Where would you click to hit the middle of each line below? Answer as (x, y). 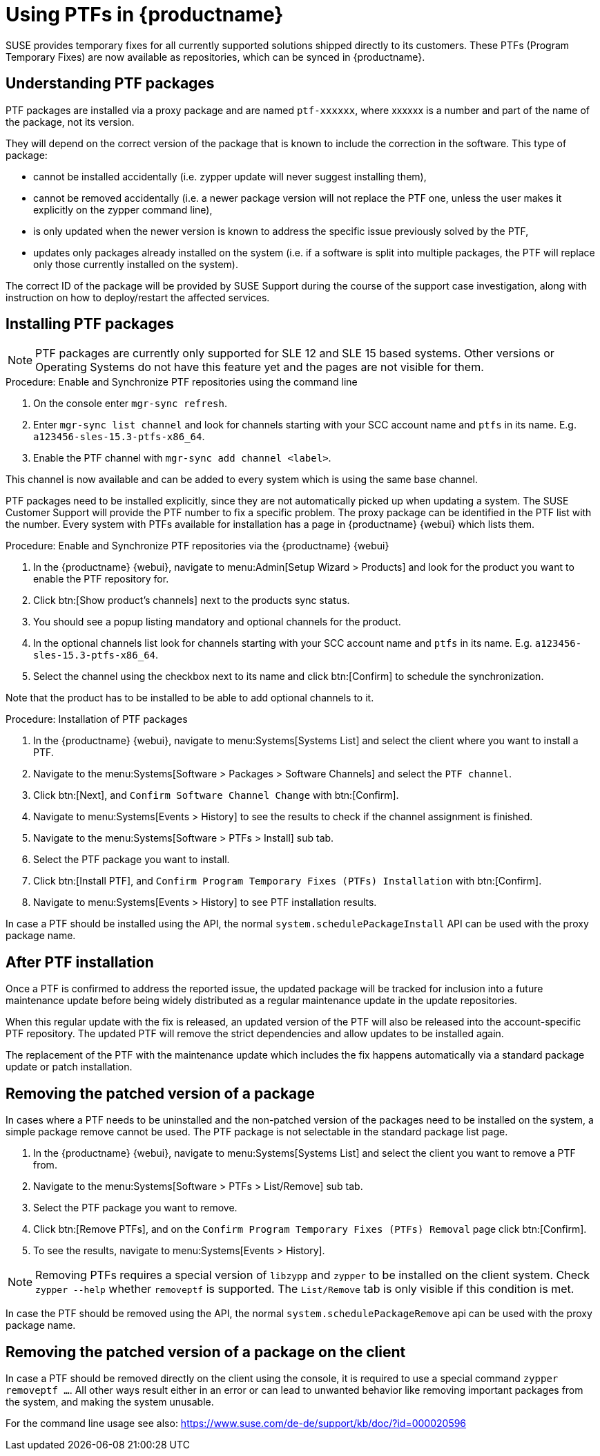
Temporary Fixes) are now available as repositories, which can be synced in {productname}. (215, 57)
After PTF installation (80, 962)
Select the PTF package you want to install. (132, 860)
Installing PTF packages (90, 324)
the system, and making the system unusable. (110, 1401)
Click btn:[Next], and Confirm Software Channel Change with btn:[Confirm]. (216, 795)
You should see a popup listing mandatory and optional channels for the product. (217, 622)
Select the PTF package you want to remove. (135, 1208)
